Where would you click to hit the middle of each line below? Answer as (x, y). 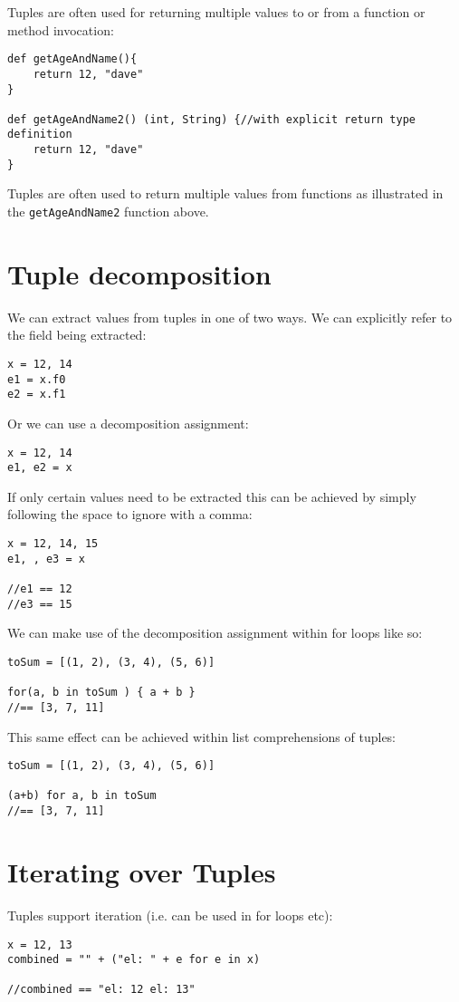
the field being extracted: (77, 335)
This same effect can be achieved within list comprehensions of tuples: (202, 736)
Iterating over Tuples (142, 871)
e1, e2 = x (40, 468)
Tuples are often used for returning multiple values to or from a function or (216, 12)
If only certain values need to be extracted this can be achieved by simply (212, 496)
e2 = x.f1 (37, 395)
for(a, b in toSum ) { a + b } (101, 693)
